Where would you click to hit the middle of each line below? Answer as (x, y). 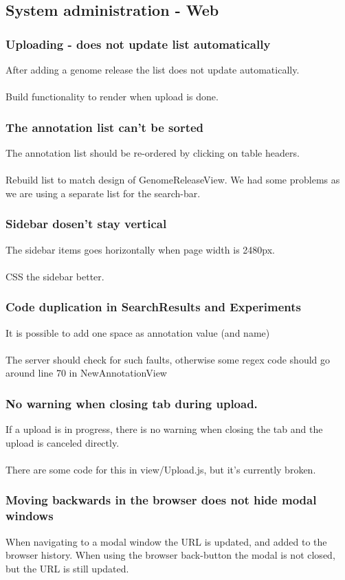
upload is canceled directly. (63, 442)
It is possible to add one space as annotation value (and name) (138, 332)
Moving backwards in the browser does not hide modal (161, 500)
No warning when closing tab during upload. (132, 403)
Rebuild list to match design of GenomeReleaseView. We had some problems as (173, 180)
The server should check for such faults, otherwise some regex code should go (168, 359)
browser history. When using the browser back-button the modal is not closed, (170, 555)
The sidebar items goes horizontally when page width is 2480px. (140, 249)
